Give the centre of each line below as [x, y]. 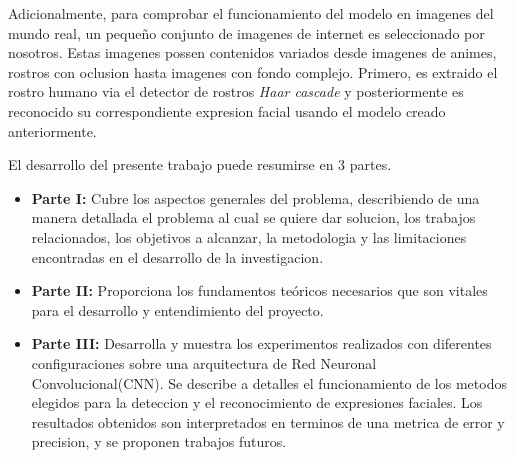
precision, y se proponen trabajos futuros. [159, 441]
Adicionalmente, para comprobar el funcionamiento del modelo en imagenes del [251, 13]
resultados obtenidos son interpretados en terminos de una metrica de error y [268, 421]
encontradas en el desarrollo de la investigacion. [177, 256]
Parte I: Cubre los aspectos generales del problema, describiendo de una [255, 197]
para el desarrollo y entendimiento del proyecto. [177, 309]
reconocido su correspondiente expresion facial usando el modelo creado [227, 110]
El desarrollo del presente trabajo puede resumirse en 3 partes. [200, 164]
